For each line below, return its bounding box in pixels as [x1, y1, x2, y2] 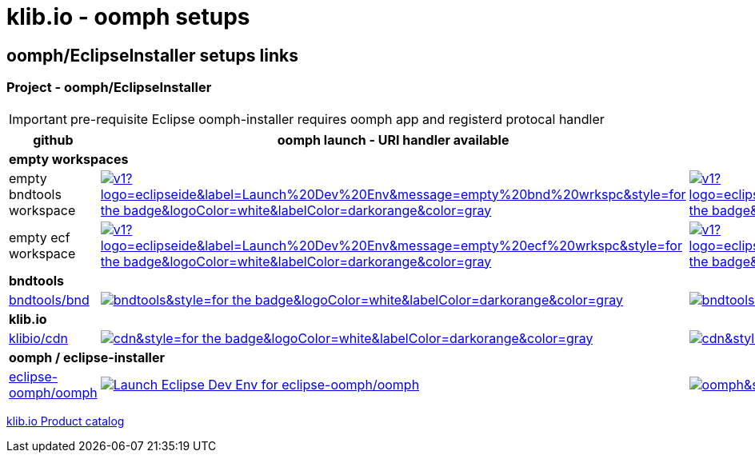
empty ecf [9, 229, 70, 245]
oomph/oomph [9, 384, 98, 401]
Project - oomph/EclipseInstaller [6, 79, 212, 96]
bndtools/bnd [9, 291, 90, 308]
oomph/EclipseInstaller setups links [6, 45, 298, 66]
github [33, 131, 74, 148]
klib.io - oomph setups [6, 3, 250, 30]
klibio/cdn [9, 329, 68, 346]
